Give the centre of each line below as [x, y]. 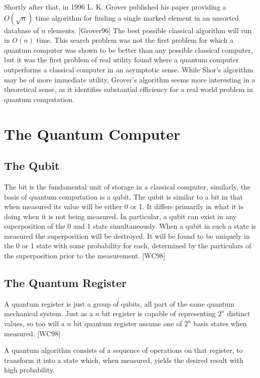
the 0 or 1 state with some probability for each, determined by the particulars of [128, 246]
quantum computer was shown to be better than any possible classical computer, [128, 50]
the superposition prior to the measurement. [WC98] [85, 256]
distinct [239, 313]
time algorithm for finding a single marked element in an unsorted [137, 17]
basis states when [220, 323]
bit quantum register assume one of [128, 323]
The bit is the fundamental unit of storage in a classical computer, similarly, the [127, 186]
